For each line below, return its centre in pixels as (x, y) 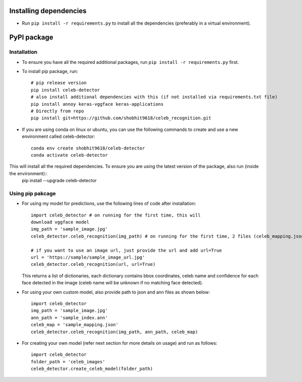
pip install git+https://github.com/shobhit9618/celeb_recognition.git (121, 118)
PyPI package (31, 37)
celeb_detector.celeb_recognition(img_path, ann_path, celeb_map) (115, 332)
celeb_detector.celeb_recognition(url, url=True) (93, 264)
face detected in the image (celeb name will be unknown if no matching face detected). (112, 283)
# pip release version (59, 83)
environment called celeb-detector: (59, 136)
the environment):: (28, 173)
